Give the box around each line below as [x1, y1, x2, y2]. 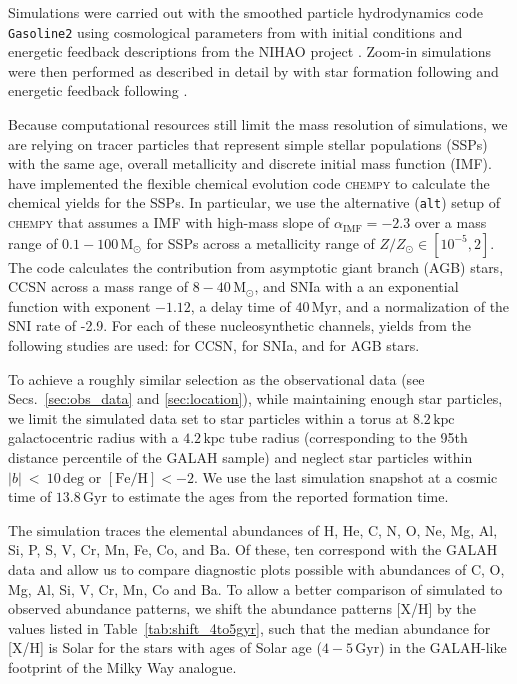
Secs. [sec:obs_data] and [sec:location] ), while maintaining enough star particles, [8, 388, 503, 409]
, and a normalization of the [337, 295, 510, 316]
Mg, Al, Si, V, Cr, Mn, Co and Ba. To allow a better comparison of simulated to [8, 578, 503, 599]
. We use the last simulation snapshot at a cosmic [193, 466, 498, 487]
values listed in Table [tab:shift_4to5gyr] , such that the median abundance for [8, 617, 491, 638]
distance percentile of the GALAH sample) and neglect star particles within [8, 447, 473, 467]
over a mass [414, 212, 487, 233]
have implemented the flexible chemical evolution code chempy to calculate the [8, 172, 490, 193]
